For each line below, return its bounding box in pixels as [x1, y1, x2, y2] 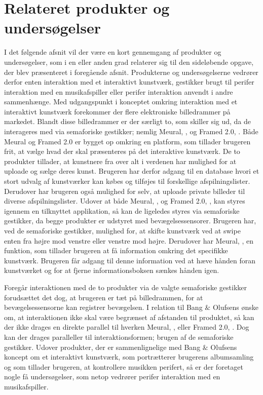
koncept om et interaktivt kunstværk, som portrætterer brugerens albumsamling [4, 351, 254, 362]
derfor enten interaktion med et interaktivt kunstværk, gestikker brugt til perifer [4, 76, 254, 87]
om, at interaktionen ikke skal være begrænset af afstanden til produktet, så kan [4, 311, 254, 322]
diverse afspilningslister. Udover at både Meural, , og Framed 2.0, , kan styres [4, 195, 245, 206]
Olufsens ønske [212, 302, 258, 312]
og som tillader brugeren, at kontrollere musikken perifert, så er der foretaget [4, 361, 243, 372]
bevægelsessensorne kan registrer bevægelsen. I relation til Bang [4, 302, 203, 312]
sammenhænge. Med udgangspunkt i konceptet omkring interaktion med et [4, 96, 238, 107]
